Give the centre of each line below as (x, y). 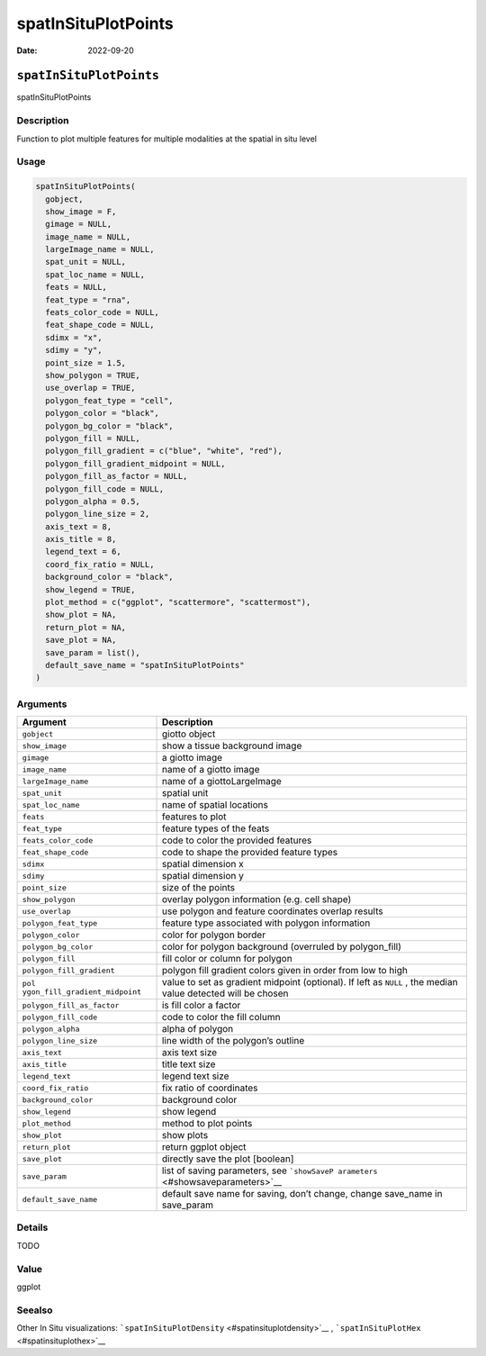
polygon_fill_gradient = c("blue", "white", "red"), (164, 451)
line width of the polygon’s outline (233, 1041)
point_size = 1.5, (85, 363)
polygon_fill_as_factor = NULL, (117, 476)
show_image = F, (81, 211)
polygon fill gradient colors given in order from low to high (285, 971)
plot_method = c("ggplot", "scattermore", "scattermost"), (178, 602)
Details (32, 1227)
